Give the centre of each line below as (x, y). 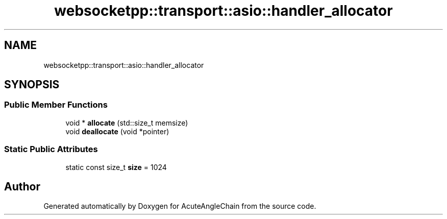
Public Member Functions (56, 105)
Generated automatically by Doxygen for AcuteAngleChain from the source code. (180, 206)
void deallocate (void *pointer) (117, 131)
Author (22, 186)
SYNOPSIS (32, 85)
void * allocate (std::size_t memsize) (127, 123)
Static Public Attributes (51, 149)
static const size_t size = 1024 (116, 167)
